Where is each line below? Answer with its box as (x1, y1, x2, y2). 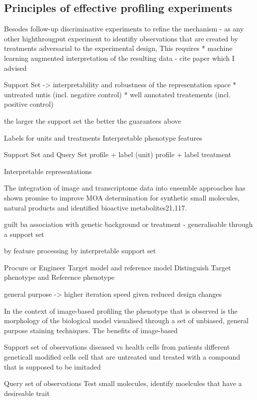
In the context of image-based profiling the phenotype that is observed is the (4, 305, 238, 316)
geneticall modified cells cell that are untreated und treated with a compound (4, 352, 241, 362)
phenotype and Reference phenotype (4, 272, 115, 282)
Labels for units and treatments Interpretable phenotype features (4, 132, 202, 143)
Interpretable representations (4, 166, 92, 176)
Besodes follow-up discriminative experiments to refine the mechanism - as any (4, 23, 244, 34)
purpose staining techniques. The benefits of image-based (4, 325, 178, 335)
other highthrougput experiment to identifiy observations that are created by (4, 33, 238, 43)
